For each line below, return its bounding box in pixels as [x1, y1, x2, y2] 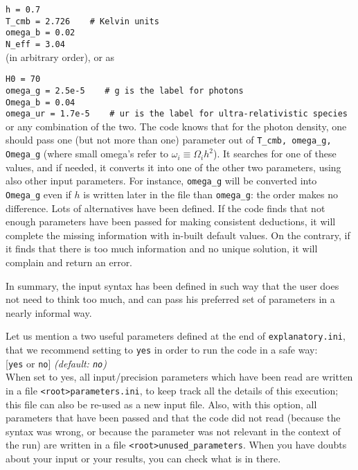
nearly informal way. [6, 305, 92, 320]
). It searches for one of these [213, 146, 337, 161]
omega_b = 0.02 [6, 28, 75, 38]
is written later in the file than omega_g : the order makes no [83, 187, 339, 201]
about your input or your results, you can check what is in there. [6, 451, 281, 466]
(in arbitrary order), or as [6, 49, 115, 64]
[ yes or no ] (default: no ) [6, 356, 107, 370]
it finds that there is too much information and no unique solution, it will [6, 241, 318, 256]
